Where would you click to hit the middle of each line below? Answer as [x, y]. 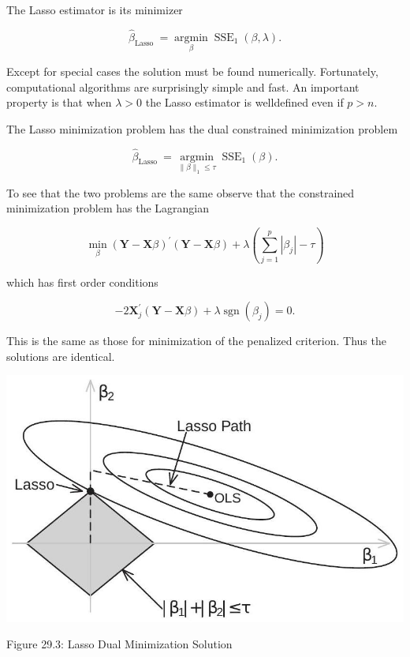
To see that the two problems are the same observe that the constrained [181, 192]
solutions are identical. [61, 356]
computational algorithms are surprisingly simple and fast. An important [183, 86]
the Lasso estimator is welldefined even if [244, 102]
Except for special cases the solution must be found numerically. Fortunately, [192, 71]
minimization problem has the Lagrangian [108, 208]
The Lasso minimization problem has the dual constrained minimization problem [202, 128]
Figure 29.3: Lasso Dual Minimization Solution [119, 644]
